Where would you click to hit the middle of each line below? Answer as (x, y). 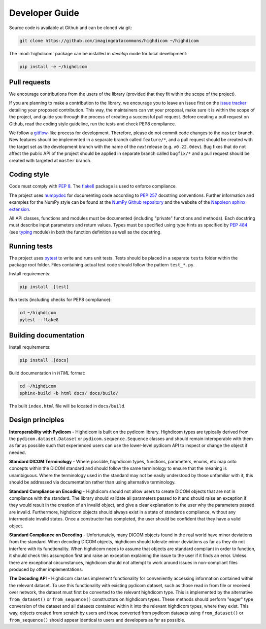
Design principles (37, 420)
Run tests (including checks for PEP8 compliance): (60, 300)
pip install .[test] (44, 287)
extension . (20, 209)
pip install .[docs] (44, 360)
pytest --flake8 (39, 320)
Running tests (31, 246)
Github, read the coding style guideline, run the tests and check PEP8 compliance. (93, 124)
